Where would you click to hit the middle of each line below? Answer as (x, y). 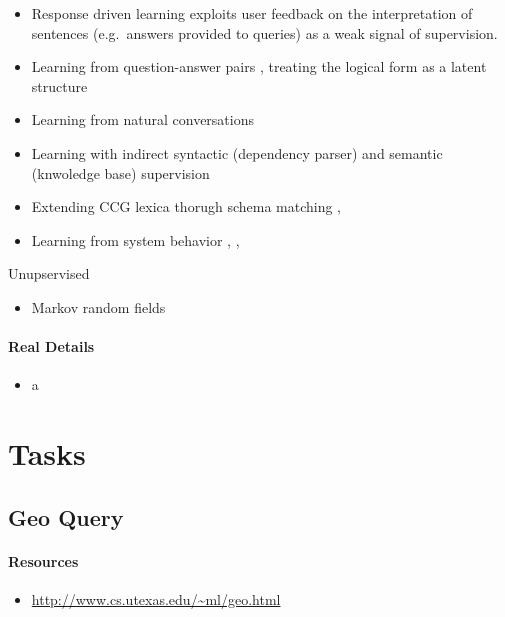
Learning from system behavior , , (135, 239)
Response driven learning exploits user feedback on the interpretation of (252, 13)
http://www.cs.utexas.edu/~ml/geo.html (156, 598)
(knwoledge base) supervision (120, 172)
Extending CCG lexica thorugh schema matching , (186, 206)
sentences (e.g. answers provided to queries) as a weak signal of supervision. (264, 32)
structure (59, 85)
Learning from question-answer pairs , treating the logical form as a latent (259, 66)
